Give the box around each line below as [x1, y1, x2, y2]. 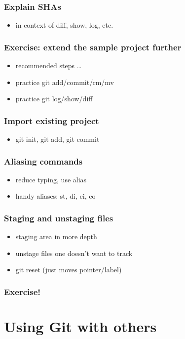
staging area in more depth [15, 231, 97, 242]
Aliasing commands [4, 155, 83, 167]
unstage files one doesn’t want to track [15, 248, 133, 258]
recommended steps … [15, 60, 82, 71]
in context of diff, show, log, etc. [15, 20, 113, 30]
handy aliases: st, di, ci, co [15, 191, 96, 201]
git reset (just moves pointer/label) [15, 264, 122, 275]
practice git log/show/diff [15, 93, 93, 104]
